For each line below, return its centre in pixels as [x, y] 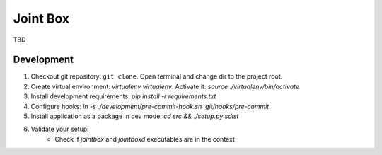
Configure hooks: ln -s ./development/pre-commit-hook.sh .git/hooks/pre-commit [150, 106]
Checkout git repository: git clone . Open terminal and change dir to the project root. [157, 76]
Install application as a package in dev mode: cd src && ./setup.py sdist [135, 116]
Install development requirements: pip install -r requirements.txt [123, 96]
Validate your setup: [60, 129]
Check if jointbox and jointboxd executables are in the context [145, 139]
